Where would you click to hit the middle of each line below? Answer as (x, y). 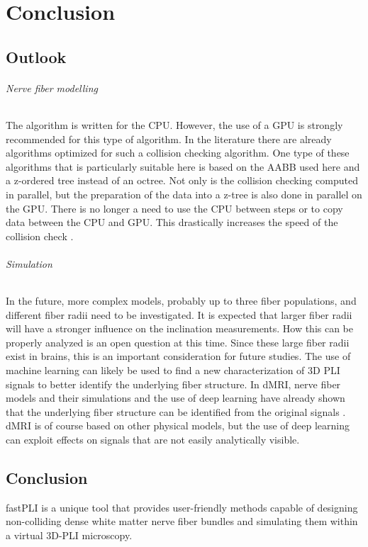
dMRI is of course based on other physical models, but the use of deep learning (178, 425)
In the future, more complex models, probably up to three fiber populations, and (181, 301)
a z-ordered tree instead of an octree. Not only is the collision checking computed (182, 180)
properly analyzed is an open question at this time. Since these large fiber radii (178, 342)
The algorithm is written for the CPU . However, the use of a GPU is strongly (174, 124)
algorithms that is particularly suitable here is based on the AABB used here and (183, 166)
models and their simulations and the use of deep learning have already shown (175, 398)
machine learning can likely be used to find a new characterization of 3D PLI (173, 370)
